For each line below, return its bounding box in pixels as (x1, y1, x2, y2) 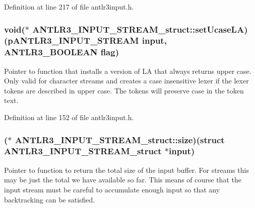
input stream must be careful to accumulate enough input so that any (4, 184, 220, 194)
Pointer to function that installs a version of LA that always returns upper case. (4, 65, 251, 76)
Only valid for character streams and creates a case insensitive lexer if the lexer (4, 75, 249, 86)
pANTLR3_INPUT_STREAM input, (8, 34, 167, 47)
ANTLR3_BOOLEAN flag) (4, 46, 119, 58)
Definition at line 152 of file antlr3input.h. (4, 112, 134, 123)
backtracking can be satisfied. (4, 194, 95, 204)
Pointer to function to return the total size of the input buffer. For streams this (4, 164, 249, 175)
